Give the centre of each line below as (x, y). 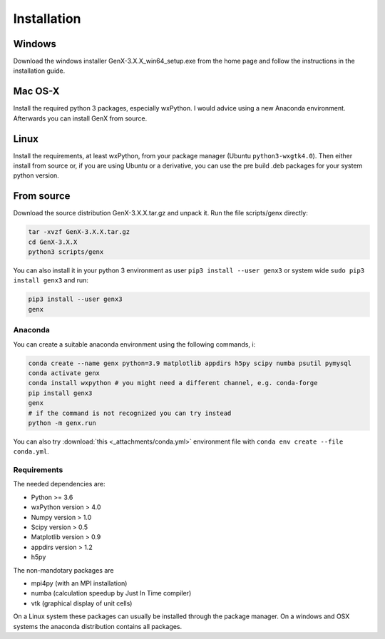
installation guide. (39, 71)
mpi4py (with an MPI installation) (79, 583)
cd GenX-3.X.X (53, 242)
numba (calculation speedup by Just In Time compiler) (111, 593)
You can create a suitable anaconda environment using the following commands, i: (134, 344)
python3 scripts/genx (66, 252)
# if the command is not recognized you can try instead (130, 413)
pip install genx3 (60, 393)
